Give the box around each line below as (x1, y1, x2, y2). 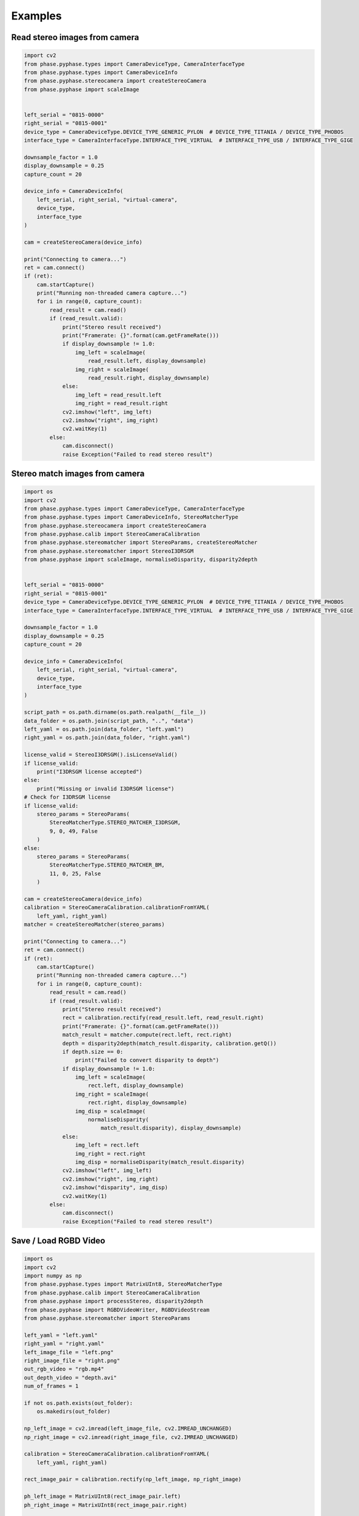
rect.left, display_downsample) (88, 1082, 184, 1089)
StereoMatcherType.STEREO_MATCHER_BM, (49, 862, 165, 868)
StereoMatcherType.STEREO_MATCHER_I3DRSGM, (49, 819, 181, 826)
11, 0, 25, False (49, 870, 101, 877)
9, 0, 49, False (49, 828, 98, 834)
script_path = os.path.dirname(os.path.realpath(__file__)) (24, 709, 207, 716)
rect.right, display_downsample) (88, 1099, 187, 1106)
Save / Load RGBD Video (11, 1236, 106, 1246)
